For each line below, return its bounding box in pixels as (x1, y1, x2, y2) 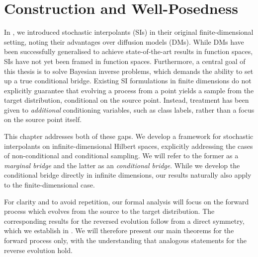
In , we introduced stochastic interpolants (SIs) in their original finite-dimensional (4, 27, 254, 37)
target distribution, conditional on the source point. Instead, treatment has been (4, 95, 249, 105)
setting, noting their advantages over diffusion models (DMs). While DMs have (4, 36, 244, 47)
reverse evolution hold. (4, 245, 73, 255)
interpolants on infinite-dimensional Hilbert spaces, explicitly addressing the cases (4, 140, 253, 151)
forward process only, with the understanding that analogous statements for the (4, 235, 247, 245)
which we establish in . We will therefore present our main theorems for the (4, 225, 234, 236)
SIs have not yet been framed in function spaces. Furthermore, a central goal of (4, 56, 246, 66)
